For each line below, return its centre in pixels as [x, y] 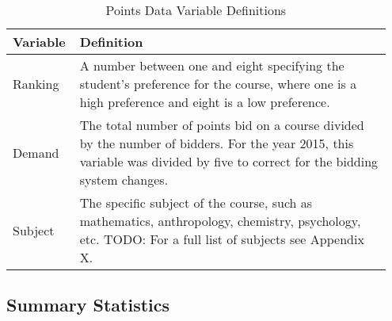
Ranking [36, 84]
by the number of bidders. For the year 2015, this [217, 143]
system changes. [124, 180]
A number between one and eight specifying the [212, 65]
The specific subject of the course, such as [196, 203]
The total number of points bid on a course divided [222, 125]
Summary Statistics [88, 305]
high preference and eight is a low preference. [205, 102]
